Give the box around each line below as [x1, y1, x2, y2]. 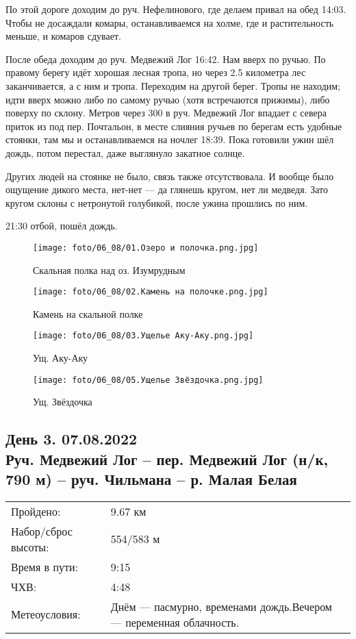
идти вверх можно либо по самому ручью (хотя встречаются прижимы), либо [5, 92, 330, 106]
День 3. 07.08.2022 [5, 428, 138, 449]
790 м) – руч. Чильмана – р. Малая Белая [5, 468, 297, 490]
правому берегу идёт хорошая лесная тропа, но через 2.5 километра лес [5, 65, 306, 79]
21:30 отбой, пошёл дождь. [5, 218, 118, 233]
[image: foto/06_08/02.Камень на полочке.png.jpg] [33, 287, 268, 297]
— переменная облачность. [110, 614, 240, 630]
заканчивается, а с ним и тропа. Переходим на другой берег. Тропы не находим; [5, 78, 341, 92]
